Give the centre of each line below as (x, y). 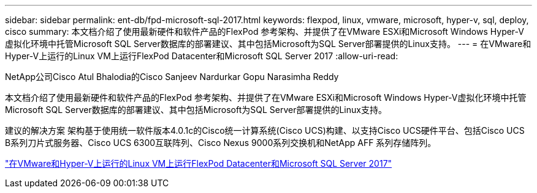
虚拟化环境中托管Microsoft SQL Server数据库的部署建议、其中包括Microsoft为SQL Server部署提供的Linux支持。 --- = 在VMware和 (268, 44)
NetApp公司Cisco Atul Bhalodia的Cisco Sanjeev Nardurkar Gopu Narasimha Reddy (172, 77)
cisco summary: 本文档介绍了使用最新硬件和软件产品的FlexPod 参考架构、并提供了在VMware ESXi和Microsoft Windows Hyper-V (265, 31)
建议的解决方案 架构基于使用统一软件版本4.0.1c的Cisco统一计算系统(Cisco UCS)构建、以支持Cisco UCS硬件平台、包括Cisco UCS (265, 130)
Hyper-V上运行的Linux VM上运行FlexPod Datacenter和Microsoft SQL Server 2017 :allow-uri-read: (202, 56)
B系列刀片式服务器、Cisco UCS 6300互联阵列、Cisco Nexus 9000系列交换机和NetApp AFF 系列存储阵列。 (221, 143)
